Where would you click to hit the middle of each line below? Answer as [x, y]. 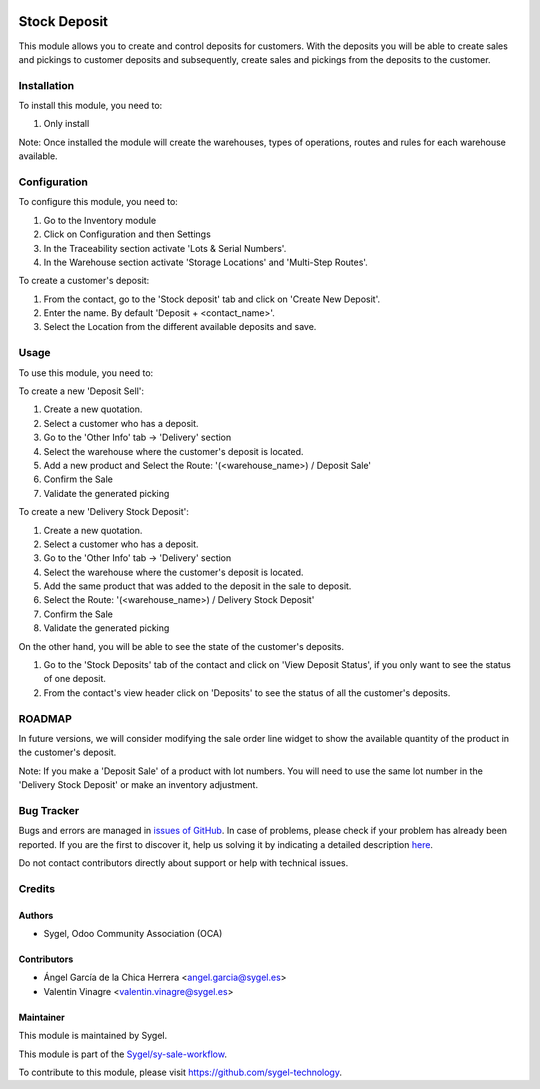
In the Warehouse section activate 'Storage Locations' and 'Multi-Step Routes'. [206, 262]
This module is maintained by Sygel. [93, 1036]
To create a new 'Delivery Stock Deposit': [103, 512]
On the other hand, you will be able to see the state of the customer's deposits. [181, 646]
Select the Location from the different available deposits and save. [180, 327]
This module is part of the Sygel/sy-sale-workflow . [122, 1054]
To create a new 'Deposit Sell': [81, 391]
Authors [36, 915]
